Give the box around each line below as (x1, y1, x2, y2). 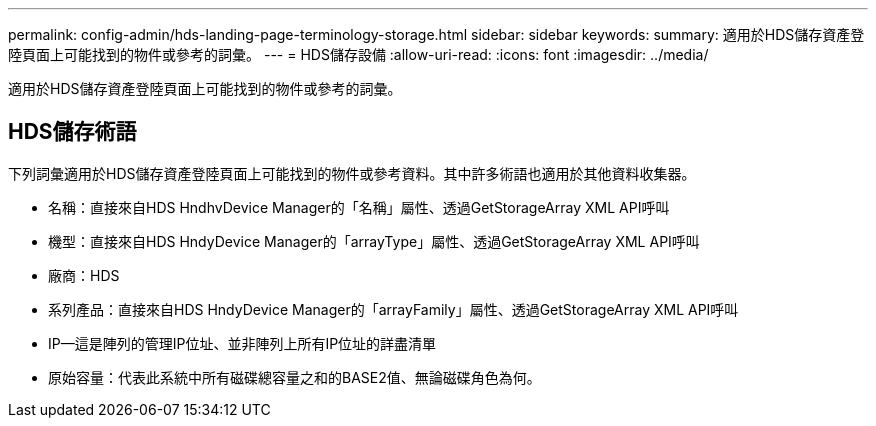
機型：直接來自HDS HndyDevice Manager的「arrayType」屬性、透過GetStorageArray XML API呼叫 (48, 232, 700, 250)
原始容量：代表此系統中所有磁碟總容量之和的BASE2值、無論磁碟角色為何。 (48, 368, 541, 386)
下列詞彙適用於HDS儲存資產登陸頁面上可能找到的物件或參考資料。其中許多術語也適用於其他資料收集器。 (8, 164, 696, 182)
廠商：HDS (48, 266, 120, 284)
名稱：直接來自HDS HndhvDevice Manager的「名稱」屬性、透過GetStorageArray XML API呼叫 (48, 198, 670, 216)
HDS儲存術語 (8, 119, 137, 145)
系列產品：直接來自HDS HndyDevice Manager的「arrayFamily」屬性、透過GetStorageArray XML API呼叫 (48, 300, 739, 318)
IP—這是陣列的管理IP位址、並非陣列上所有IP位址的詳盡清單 (48, 334, 437, 352)
